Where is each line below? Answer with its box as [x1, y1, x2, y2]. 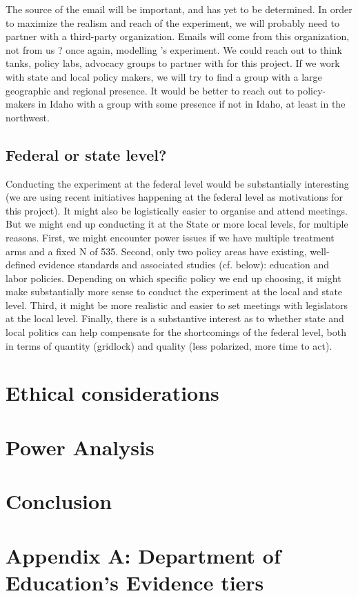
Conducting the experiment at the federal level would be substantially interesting [6, 176, 349, 190]
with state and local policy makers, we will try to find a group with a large [6, 69, 322, 83]
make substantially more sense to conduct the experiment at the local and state [6, 284, 343, 299]
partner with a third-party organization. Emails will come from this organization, [6, 29, 350, 43]
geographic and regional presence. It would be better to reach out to [6, 83, 295, 97]
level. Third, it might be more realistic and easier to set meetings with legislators [6, 297, 348, 312]
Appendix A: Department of [6, 541, 281, 569]
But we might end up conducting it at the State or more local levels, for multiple [6, 217, 348, 231]
